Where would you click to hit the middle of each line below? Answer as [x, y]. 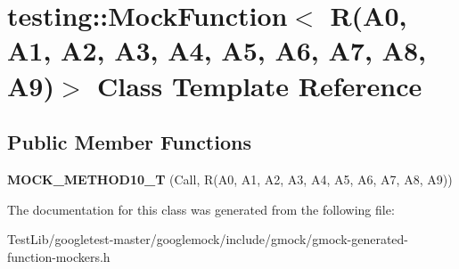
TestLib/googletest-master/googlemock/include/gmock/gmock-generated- [208, 239]
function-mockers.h [59, 256]
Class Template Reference [260, 85]
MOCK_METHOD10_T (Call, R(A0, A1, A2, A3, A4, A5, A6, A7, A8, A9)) [230, 179]
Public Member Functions [129, 142]
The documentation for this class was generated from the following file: [201, 209]
